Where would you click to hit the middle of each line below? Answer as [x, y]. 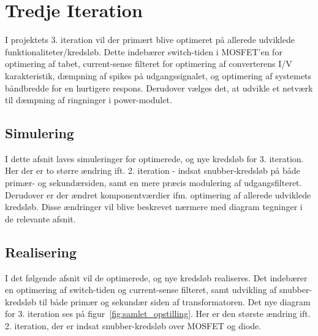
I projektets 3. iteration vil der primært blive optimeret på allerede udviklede [150, 40]
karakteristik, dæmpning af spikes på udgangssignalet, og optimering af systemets [158, 75]
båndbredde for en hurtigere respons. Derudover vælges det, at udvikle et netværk [159, 88]
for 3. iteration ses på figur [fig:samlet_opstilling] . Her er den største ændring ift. [158, 314]
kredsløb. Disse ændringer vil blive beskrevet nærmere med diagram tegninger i [154, 207]
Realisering [41, 252]
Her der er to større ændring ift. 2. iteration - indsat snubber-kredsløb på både [153, 170]
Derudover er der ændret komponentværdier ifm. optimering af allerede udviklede [158, 194]
